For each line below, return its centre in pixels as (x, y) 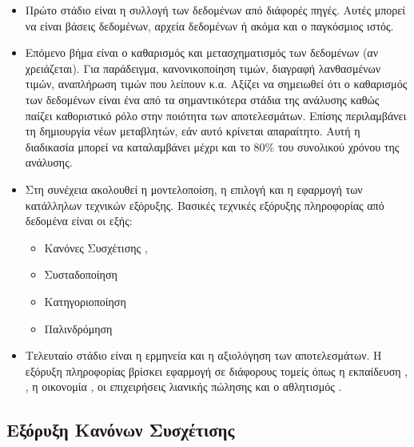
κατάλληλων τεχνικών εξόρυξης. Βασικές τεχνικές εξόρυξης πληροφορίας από (205, 205)
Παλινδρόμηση (78, 328)
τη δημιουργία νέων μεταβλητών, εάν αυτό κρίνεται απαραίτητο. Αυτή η (193, 131)
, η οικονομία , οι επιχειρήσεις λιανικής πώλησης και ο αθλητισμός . (183, 387)
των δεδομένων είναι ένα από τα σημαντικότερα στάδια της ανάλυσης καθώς (202, 99)
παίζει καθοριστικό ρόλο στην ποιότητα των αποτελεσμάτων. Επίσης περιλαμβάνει (216, 115)
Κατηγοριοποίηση (85, 301)
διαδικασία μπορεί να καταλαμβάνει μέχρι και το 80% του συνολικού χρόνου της (212, 146)
